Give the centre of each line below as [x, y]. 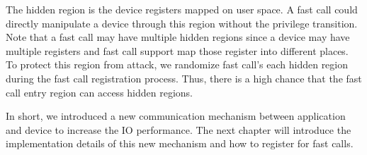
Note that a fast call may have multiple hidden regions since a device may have [178, 37]
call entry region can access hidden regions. [99, 92]
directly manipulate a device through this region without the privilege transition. [182, 23]
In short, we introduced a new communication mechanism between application [176, 116]
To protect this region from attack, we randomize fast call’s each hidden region [177, 64]
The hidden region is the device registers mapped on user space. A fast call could [182, 9]
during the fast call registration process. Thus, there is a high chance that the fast [184, 78]
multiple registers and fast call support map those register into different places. [177, 50]
